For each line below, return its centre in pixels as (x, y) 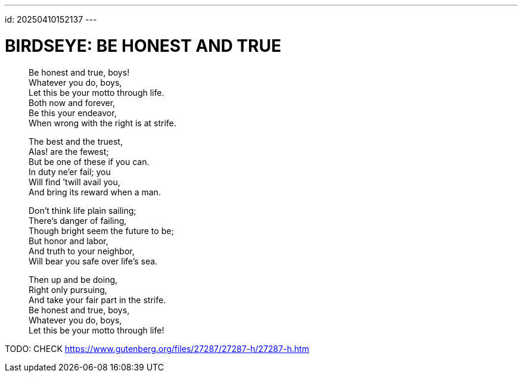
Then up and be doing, (73, 279)
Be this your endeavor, (73, 113)
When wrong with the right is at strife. (102, 123)
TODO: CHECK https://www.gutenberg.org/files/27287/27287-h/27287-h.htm (157, 348)
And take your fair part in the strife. (97, 300)
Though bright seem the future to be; (101, 230)
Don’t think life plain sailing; (83, 210)
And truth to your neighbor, (82, 251)
